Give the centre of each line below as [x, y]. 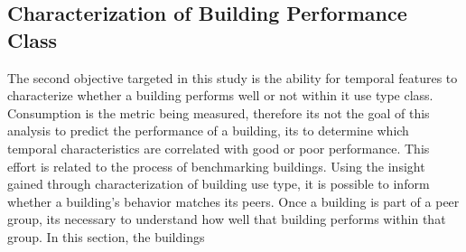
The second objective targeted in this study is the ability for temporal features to [233, 77]
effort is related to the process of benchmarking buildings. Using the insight [216, 166]
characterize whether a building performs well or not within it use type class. [220, 95]
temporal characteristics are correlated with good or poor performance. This [219, 148]
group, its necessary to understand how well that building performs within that [227, 219]
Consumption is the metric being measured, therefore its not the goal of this [219, 112]
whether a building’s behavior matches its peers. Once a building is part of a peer [233, 201]
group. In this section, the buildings [106, 236]
